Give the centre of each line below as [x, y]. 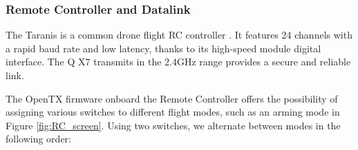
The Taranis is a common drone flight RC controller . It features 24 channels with [179, 35]
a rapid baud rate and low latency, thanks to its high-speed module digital [163, 48]
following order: [38, 139]
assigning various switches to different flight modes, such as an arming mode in [173, 112]
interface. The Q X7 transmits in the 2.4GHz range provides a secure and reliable [178, 62]
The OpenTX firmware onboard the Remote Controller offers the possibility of [172, 98]
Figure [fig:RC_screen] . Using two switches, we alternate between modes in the [173, 125]
